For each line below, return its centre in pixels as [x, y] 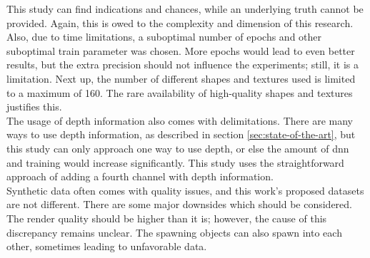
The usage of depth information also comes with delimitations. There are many [180, 120]
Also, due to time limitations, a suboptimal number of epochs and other [164, 37]
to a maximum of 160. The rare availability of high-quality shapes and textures [180, 92]
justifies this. [34, 107]
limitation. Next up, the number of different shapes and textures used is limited [181, 78]
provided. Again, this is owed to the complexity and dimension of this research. [180, 22]
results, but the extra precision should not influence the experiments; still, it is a [183, 64]
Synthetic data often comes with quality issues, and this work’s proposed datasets [185, 190]
